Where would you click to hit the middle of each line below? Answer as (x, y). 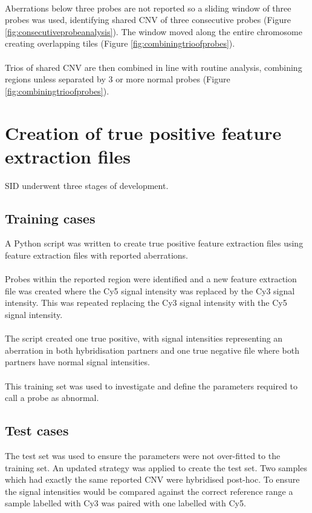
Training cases (50, 218)
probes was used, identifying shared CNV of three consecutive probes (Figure (148, 20)
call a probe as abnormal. (52, 398)
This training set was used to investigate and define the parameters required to (151, 386)
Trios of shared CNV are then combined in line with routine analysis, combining (154, 67)
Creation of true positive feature (143, 132)
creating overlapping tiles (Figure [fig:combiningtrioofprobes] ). (120, 43)
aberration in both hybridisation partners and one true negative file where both (152, 350)
